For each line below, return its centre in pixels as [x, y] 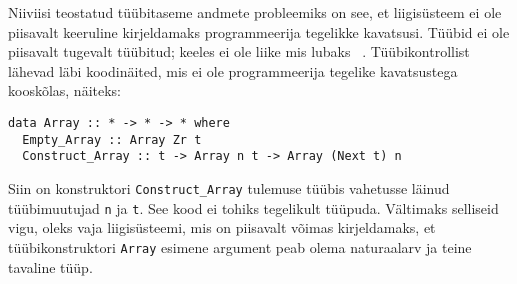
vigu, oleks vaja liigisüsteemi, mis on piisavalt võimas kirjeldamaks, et [222, 227]
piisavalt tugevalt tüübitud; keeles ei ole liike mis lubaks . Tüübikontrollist [239, 51]
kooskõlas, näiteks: [65, 90]
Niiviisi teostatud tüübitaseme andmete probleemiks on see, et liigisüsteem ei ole [255, 12]
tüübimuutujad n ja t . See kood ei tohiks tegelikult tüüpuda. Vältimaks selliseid [253, 207]
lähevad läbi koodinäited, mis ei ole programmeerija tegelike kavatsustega [233, 70]
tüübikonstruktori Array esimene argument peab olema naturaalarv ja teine [240, 246]
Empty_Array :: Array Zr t [112, 139]
